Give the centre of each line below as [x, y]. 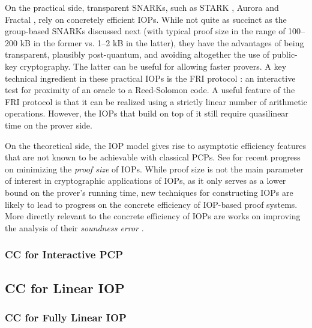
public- [285, 54]
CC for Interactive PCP [64, 254]
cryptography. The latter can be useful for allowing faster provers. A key [153, 66]
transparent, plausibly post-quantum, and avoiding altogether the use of [137, 54]
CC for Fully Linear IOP [66, 317]
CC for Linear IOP [65, 287]
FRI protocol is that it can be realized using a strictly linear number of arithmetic [156, 101]
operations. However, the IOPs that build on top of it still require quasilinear [147, 113]
